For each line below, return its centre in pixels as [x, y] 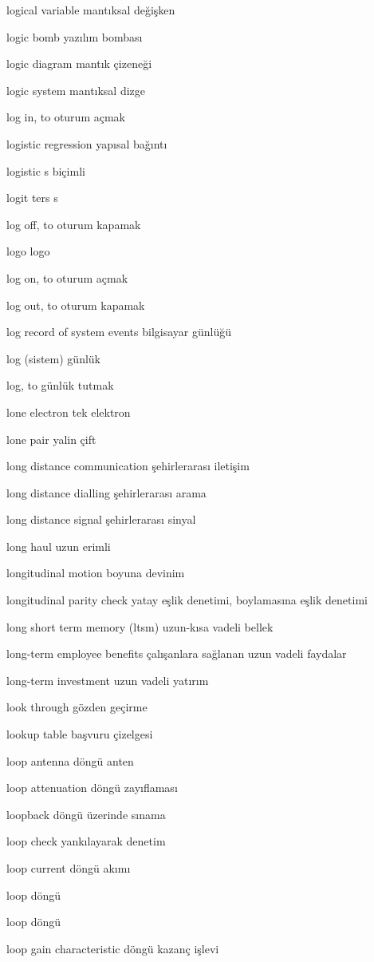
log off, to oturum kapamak [74, 224]
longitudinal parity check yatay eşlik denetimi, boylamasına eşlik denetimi [187, 600]
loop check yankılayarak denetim [86, 841]
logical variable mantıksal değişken [91, 10]
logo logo [28, 251]
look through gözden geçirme [77, 707]
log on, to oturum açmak [67, 277]
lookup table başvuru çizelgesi [80, 734]
